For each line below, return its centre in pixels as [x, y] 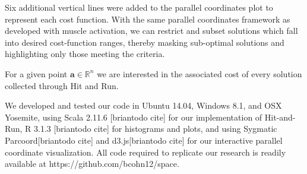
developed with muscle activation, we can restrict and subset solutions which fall [151, 31]
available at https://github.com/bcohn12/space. [92, 164]
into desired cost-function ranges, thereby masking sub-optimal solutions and [145, 42]
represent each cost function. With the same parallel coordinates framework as [148, 19]
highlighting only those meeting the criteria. [85, 54]
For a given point [36, 73]
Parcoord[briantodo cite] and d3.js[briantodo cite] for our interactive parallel [144, 140]
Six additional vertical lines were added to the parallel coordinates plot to [139, 7]
